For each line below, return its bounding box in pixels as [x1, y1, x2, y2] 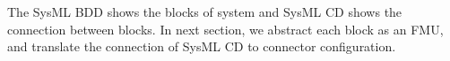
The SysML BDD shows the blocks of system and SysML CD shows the [7, 3, 402, 20]
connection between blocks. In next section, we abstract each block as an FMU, [7, 19, 444, 38]
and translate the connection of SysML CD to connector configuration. [7, 37, 396, 56]
